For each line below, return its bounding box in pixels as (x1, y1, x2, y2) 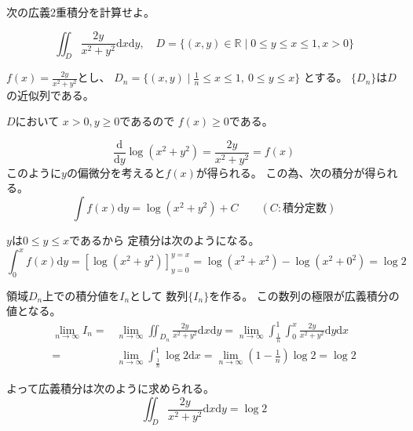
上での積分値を (42, 287, 120, 303)
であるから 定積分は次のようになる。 (69, 231, 260, 248)
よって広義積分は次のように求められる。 (6, 380, 214, 397)
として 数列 (130, 287, 188, 303)
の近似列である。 (6, 86, 94, 103)
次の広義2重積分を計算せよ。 (6, 4, 155, 20)
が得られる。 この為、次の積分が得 (196, 164, 376, 180)
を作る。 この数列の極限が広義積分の (209, 287, 400, 303)
